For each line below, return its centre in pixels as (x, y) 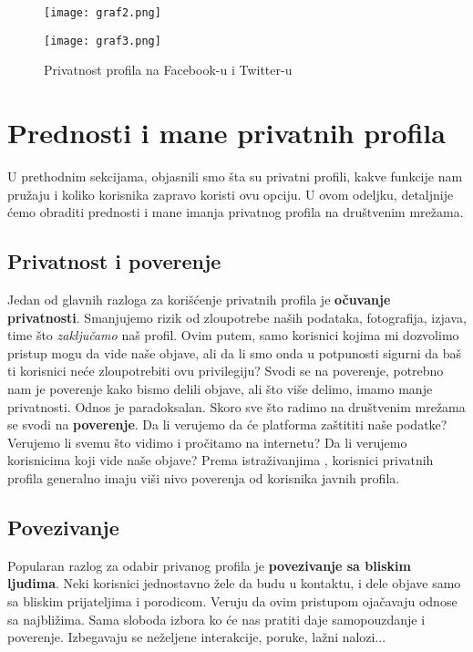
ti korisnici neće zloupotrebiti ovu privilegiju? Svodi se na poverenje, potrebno (226, 371)
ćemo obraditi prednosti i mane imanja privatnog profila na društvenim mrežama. (236, 212)
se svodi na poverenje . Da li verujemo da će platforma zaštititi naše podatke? (227, 424)
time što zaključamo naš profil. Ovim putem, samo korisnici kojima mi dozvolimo (233, 335)
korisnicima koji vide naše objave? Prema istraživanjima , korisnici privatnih (221, 460)
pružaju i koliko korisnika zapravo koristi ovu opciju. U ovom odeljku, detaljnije (231, 194)
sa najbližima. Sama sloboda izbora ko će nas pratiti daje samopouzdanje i (216, 619)
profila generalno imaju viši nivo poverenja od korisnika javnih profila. (204, 477)
